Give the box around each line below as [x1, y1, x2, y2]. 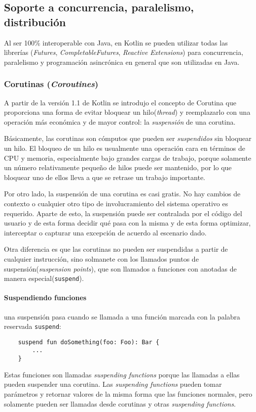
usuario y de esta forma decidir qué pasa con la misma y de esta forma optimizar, [4, 218, 251, 228]
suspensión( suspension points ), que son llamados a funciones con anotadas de [4, 263, 237, 274]
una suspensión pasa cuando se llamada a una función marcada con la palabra [4, 311, 240, 321]
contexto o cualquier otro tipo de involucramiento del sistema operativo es [4, 198, 228, 208]
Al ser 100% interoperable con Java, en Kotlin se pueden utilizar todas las [4, 37, 228, 47]
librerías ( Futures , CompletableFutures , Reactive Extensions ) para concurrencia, [4, 47, 244, 57]
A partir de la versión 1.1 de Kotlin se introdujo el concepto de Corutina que [4, 97, 236, 107]
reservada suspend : [4, 321, 62, 331]
